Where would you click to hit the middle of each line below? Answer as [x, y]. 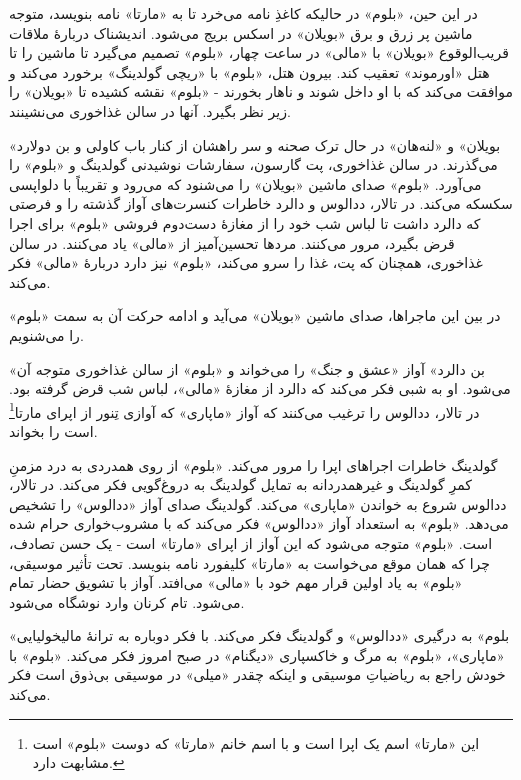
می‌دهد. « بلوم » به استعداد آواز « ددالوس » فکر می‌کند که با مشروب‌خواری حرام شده [259, 523]
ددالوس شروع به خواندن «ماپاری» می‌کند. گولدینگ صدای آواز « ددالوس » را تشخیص [258, 503]
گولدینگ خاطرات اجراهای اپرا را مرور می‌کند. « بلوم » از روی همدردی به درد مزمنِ [253, 464]
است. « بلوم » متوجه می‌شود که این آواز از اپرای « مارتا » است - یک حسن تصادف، [251, 542]
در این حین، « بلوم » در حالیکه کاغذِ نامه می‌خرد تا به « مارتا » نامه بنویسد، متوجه [243, 13]
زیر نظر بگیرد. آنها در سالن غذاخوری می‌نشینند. [150, 110]
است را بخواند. [53, 430]
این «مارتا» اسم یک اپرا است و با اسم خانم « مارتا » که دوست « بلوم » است [256, 742]
